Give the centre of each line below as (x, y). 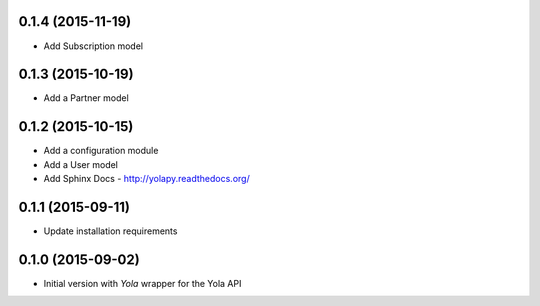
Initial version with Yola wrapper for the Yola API (142, 283)
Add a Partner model (86, 98)
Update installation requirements (110, 231)
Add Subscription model (93, 46)
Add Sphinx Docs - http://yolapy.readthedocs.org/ (146, 179)
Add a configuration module (101, 151)
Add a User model (81, 164)
